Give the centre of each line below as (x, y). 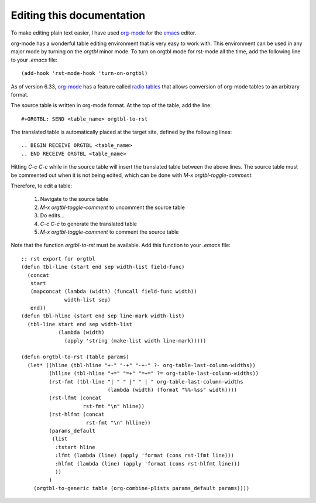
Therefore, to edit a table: (42, 186)
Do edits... (52, 215)
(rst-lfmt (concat (75, 398)
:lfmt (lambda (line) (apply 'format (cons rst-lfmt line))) (144, 456)
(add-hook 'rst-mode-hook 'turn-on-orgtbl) (85, 73)
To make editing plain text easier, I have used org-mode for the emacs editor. (104, 33)
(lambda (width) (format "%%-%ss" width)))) (172, 390)
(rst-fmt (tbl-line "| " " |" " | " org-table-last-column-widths (146, 381)
